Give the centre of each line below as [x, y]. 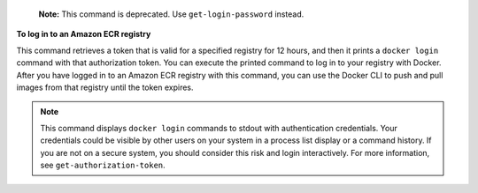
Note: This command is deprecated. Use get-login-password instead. [171, 14]
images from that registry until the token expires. [105, 87]
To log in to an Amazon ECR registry [84, 34]
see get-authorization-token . [103, 165]
